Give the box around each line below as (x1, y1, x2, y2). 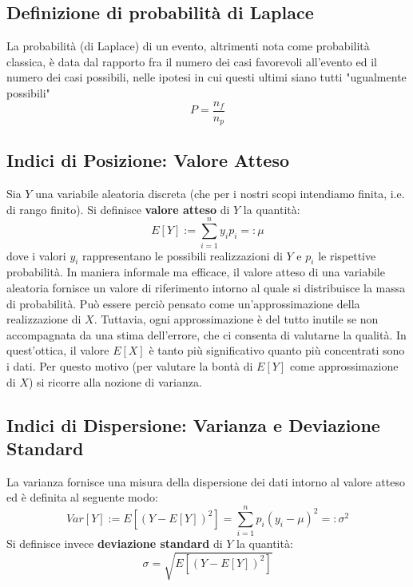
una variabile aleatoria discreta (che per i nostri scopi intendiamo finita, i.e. (35, 185, 405, 202)
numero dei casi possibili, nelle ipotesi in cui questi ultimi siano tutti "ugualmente (6, 69, 407, 85)
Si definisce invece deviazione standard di (6, 535, 223, 552)
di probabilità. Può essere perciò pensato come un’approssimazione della (6, 295, 360, 311)
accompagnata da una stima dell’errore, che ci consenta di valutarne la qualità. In (6, 326, 407, 343)
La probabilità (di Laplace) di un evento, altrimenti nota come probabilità (6, 38, 370, 54)
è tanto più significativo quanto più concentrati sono (149, 342, 405, 359)
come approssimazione (289, 357, 399, 374)
